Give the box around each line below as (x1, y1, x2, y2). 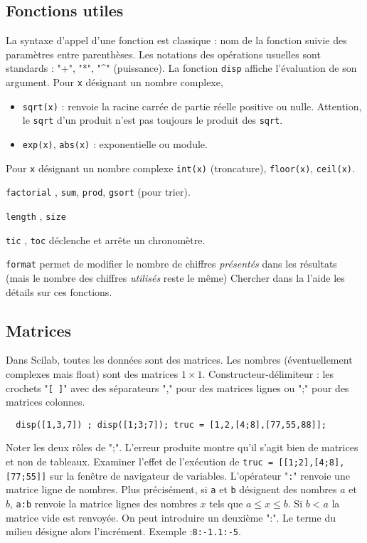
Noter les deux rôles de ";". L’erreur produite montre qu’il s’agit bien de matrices (6, 440, 358, 455)
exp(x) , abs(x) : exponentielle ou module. (22, 137, 208, 152)
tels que (209, 496, 243, 510)
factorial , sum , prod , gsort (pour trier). (6, 184, 191, 199)
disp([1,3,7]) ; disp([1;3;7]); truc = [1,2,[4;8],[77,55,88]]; (16, 419, 327, 430)
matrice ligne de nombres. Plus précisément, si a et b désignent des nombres (6, 482, 337, 497)
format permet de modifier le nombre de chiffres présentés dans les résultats (6, 256, 337, 271)
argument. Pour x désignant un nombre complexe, (6, 75, 223, 90)
